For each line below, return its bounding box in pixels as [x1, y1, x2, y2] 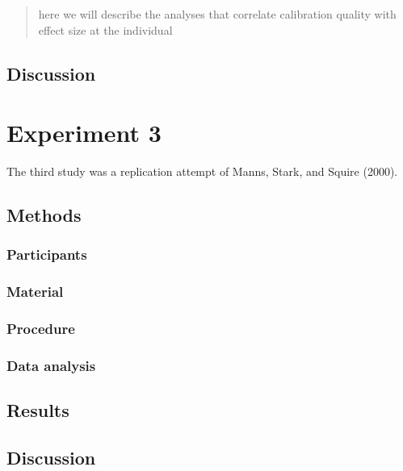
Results [6, 398, 69, 423]
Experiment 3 [6, 116, 162, 149]
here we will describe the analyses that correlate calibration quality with [38, 6, 397, 22]
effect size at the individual [38, 21, 173, 38]
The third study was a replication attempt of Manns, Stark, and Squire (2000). [6, 163, 398, 180]
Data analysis [6, 355, 96, 375]
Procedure [6, 319, 75, 339]
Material [6, 281, 64, 302]
